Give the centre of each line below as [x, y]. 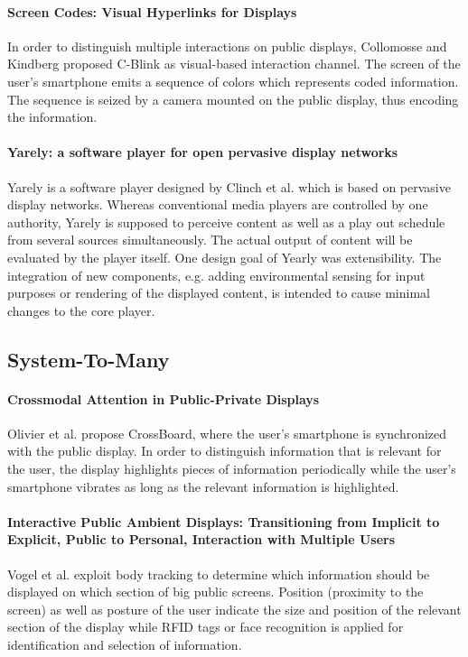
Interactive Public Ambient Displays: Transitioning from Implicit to [224, 521]
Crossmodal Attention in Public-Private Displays [164, 398]
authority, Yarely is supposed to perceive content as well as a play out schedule [226, 222]
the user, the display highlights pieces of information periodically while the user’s [232, 469]
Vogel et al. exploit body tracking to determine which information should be [219, 574]
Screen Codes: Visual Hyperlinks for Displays [152, 11]
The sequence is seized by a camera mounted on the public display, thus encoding [233, 99]
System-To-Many [89, 359]
